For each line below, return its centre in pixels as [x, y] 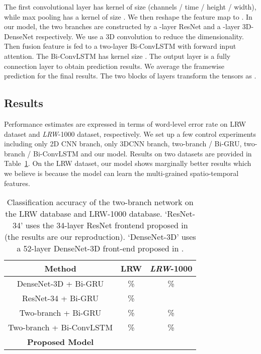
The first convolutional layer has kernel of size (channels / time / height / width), [130, 7]
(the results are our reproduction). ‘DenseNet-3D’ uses [100, 237]
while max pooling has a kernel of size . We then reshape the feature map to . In [128, 16]
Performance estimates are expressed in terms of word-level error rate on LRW [125, 123]
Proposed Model [60, 342]
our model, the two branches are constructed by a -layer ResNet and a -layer [122, 26]
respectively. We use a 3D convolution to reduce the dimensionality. [140, 36]
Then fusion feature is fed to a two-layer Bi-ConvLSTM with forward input [120, 46]
